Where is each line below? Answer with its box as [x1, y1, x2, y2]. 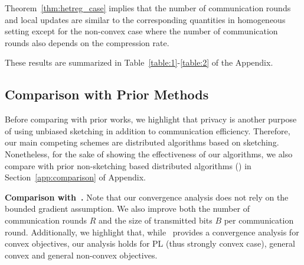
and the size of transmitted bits [98, 214, 213, 226]
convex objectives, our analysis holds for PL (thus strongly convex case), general [5, 237, 295, 250]
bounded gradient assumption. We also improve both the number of [5, 202, 250, 215]
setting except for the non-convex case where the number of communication [5, 25, 278, 37]
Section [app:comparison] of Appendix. [5, 171, 146, 183]
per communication [224, 214, 294, 226]
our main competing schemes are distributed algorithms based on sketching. [5, 136, 279, 148]
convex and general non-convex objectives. [5, 248, 158, 261]
